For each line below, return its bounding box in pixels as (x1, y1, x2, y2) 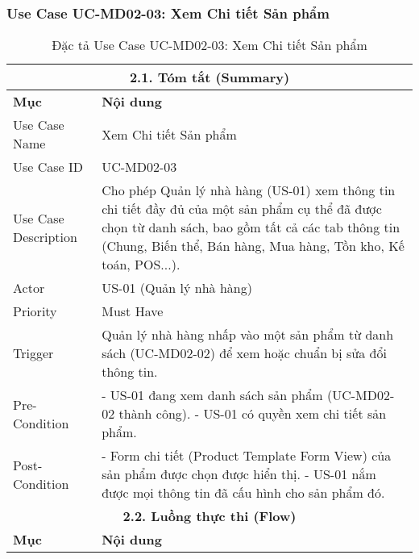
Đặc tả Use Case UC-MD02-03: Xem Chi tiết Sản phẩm (52, 35, 367, 55)
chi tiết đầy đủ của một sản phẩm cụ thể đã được (102, 199, 382, 219)
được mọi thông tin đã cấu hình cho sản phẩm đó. (102, 483, 385, 503)
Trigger (13, 344, 54, 363)
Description (13, 227, 77, 246)
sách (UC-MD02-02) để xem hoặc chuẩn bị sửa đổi (102, 344, 387, 363)
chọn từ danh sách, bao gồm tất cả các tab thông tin (102, 218, 400, 237)
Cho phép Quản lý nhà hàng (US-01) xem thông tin (102, 181, 396, 200)
